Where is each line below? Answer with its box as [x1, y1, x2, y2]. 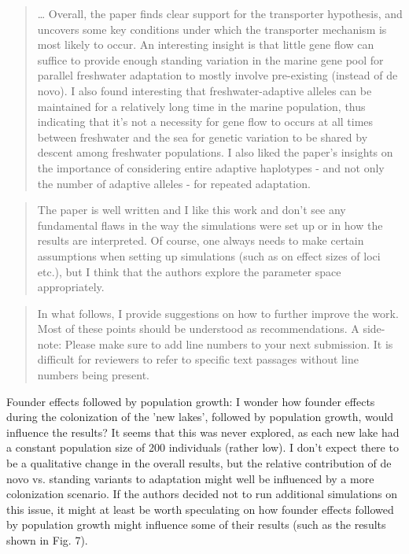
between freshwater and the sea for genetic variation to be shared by [37, 128, 368, 145]
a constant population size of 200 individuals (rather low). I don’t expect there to [6, 439, 399, 456]
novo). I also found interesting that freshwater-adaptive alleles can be [37, 82, 372, 98]
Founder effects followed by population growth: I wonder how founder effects [6, 393, 375, 409]
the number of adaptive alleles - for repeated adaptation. [37, 175, 311, 191]
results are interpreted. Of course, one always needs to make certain [37, 232, 364, 249]
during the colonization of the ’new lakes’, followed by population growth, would [6, 408, 394, 425]
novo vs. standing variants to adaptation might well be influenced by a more [6, 470, 374, 486]
